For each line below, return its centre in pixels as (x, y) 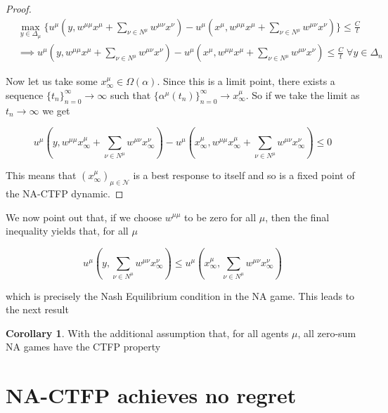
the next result (37, 309)
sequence (25, 94)
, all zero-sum (327, 333)
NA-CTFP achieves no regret (151, 395)
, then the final (297, 217)
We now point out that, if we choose (84, 217)
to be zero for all (220, 217)
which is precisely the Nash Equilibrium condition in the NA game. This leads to (180, 295)
